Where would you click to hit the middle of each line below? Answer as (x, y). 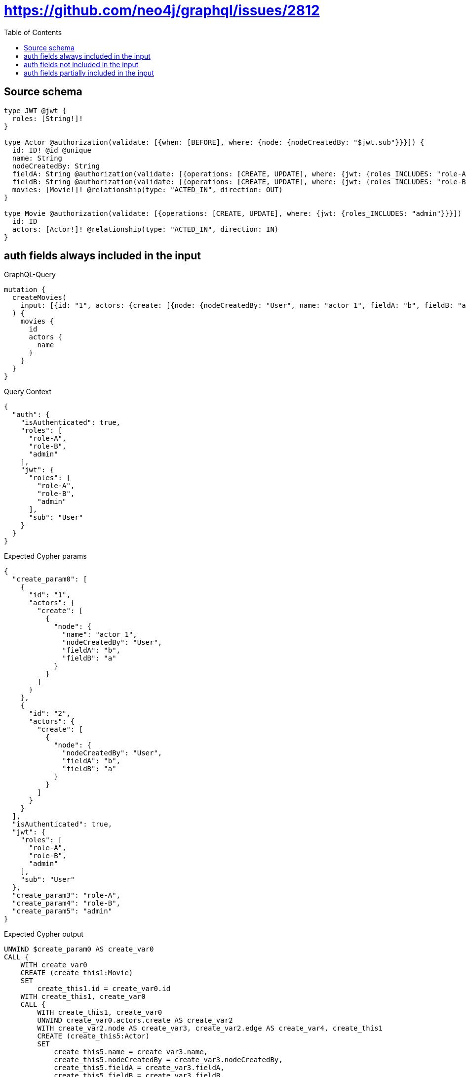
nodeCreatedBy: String (56, 166)
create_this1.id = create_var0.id (104, 989)
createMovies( (39, 298)
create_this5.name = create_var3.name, (131, 1052)
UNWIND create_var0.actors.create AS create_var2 (135, 1020)
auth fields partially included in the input (89, 73)
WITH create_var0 (54, 965)
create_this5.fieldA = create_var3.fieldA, (139, 1068)
